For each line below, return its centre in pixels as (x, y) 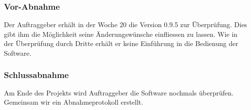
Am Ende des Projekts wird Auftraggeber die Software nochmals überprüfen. (119, 92)
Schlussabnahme (36, 74)
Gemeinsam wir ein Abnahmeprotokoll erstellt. (74, 102)
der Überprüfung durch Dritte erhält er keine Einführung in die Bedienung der (121, 43)
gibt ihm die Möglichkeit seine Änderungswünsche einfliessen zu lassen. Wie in (121, 34)
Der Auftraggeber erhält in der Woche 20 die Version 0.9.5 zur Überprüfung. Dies (125, 24)
